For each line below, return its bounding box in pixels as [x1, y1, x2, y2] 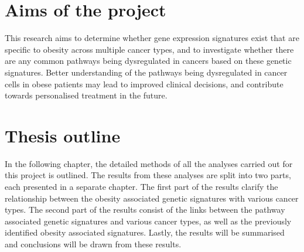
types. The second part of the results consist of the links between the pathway [5, 203, 285, 216]
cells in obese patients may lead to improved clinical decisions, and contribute [5, 77, 283, 90]
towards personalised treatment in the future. [5, 89, 168, 101]
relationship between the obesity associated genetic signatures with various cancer [5, 192, 299, 204]
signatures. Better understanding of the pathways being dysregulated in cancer [5, 66, 288, 78]
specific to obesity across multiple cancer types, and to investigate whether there [5, 43, 294, 55]
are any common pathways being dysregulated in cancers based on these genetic [5, 55, 292, 67]
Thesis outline [5, 123, 121, 147]
